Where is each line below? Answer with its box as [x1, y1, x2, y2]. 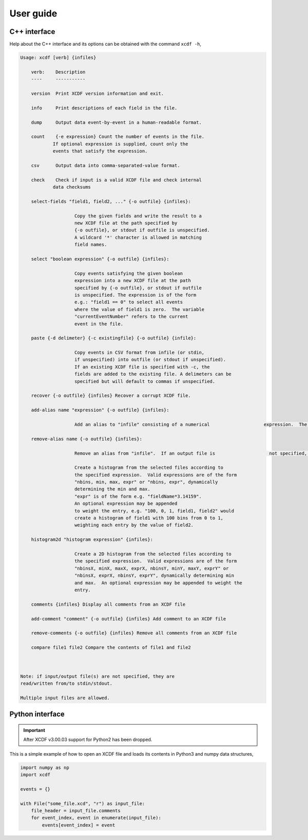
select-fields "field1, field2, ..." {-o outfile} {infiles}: [31, 198, 191, 204]
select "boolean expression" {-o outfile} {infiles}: [31, 256, 169, 262]
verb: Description [31, 69, 86, 75]
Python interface [9, 710, 65, 719]
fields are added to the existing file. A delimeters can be [74, 371, 232, 377]
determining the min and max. [74, 486, 151, 492]
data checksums [52, 184, 91, 190]
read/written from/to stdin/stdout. [20, 681, 113, 686]
